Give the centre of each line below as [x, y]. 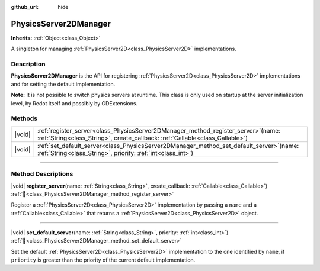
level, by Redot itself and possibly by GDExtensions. [74, 103]
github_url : [25, 7]
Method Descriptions [42, 174]
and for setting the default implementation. [63, 84]
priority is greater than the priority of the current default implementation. [103, 260]
